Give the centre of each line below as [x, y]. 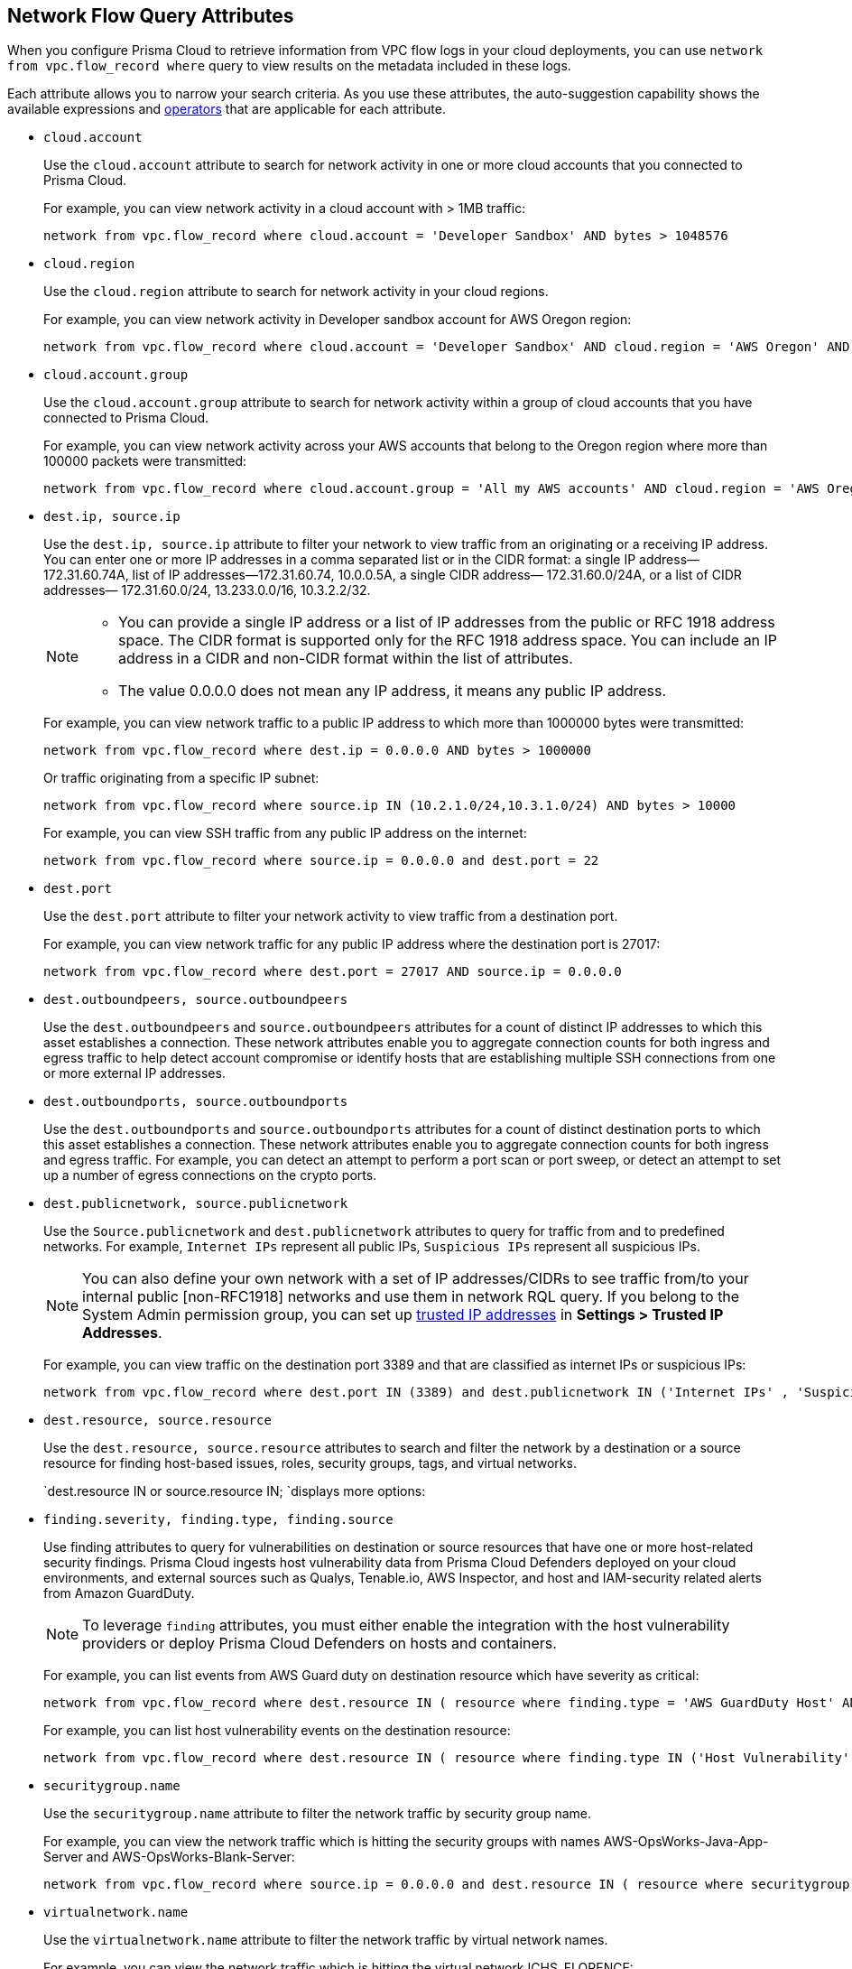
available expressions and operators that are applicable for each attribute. [227, 109]
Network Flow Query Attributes [151, 16]
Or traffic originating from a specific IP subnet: [181, 778]
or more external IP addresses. [134, 1073]
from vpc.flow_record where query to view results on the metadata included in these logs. [289, 66]
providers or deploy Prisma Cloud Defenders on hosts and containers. [319, 1644]
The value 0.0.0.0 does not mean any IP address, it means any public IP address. [393, 691]
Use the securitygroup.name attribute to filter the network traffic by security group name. [318, 1814]
